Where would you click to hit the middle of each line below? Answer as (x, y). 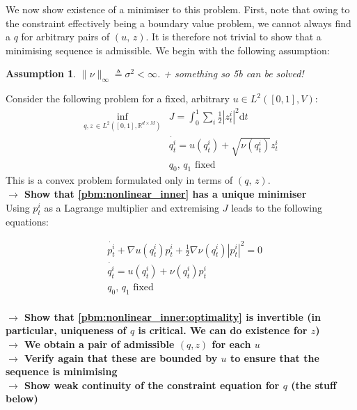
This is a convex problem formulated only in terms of (119, 180)
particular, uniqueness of (66, 330)
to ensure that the (275, 357)
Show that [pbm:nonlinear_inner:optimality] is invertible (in (173, 316)
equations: (27, 222)
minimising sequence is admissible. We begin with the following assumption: (168, 50)
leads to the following (277, 207)
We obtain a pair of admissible (100, 344)
